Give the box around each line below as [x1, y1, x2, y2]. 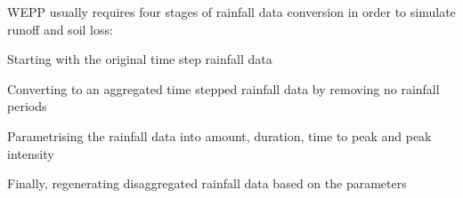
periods [7, 97, 47, 115]
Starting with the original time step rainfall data [7, 50, 272, 68]
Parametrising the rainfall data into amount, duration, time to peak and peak [7, 126, 432, 145]
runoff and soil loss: [7, 20, 113, 38]
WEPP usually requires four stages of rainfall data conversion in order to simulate [7, 3, 456, 20]
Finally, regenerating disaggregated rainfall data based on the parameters [7, 174, 407, 193]
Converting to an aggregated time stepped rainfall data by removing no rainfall [7, 79, 440, 98]
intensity [7, 144, 54, 162]
